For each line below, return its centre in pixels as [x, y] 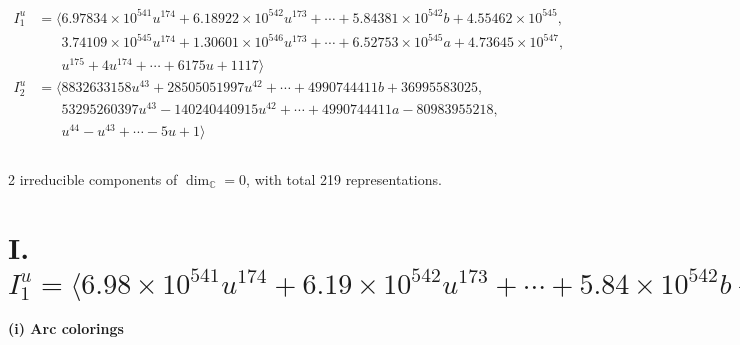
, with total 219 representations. [344, 178]
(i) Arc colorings [66, 328]
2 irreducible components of [93, 178]
